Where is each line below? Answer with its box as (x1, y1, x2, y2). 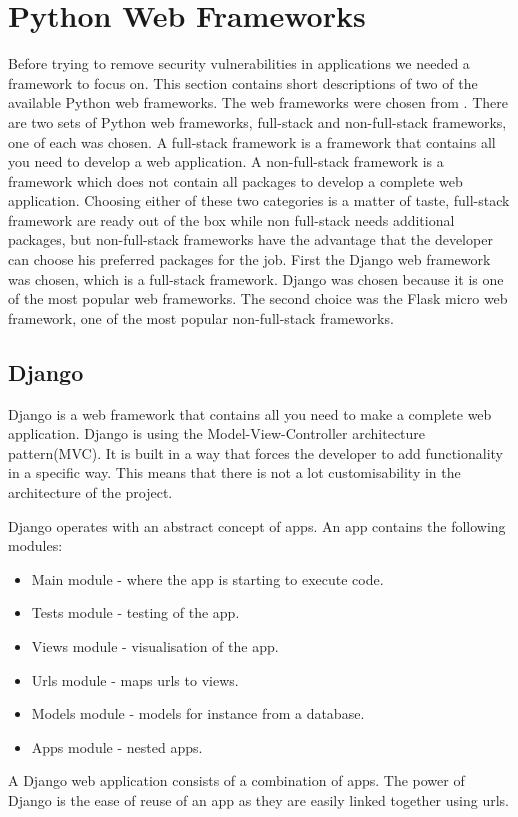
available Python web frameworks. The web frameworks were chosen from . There (8, 92, 508, 113)
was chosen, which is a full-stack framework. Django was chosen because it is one (8, 268, 504, 289)
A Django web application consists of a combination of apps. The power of (8, 770, 465, 791)
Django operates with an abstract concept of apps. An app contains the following (8, 515, 506, 536)
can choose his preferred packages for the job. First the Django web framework (8, 249, 491, 270)
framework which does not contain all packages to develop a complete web (8, 170, 463, 191)
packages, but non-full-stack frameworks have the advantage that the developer (8, 229, 493, 250)
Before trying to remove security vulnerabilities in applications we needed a (8, 53, 470, 74)
